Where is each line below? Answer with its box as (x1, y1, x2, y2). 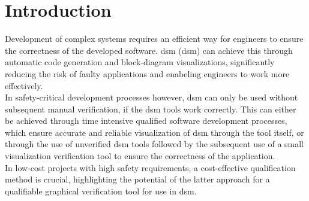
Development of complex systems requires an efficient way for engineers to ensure (5, 32, 304, 45)
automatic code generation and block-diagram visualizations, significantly (5, 56, 275, 68)
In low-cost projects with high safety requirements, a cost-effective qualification (5, 161, 296, 173)
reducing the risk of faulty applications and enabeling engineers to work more (5, 67, 290, 80)
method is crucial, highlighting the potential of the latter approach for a (5, 173, 270, 185)
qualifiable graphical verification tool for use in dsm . (5, 184, 197, 197)
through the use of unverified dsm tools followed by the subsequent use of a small (5, 138, 304, 150)
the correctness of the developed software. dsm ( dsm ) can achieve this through (5, 44, 293, 56)
